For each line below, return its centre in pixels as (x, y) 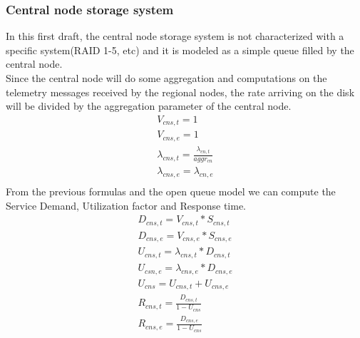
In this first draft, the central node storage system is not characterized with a (175, 36)
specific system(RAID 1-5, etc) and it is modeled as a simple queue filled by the (180, 50)
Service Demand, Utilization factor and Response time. (126, 205)
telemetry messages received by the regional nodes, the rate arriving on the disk (180, 92)
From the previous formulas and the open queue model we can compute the (171, 191)
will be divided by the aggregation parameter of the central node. (149, 106)
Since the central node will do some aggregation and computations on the (166, 78)
